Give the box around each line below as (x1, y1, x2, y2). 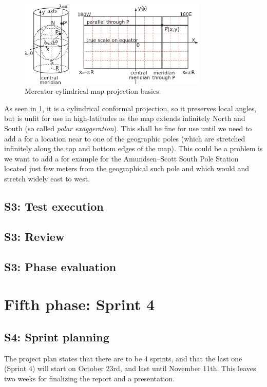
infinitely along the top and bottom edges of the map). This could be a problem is (4, 143, 263, 154)
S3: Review (4, 228, 65, 244)
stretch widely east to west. (4, 173, 90, 184)
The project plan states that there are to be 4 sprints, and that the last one (4, 353, 242, 363)
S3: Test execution (4, 198, 104, 214)
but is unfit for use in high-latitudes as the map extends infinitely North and (4, 113, 245, 124)
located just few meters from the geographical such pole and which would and (4, 163, 250, 174)
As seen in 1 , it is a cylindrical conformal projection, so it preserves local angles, (4, 103, 257, 113)
